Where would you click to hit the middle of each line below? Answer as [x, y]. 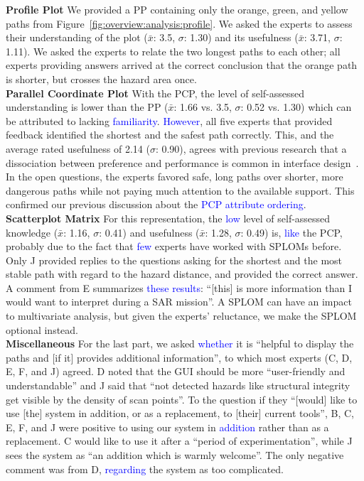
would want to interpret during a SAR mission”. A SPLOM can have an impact [179, 302]
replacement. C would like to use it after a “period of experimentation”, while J [179, 441]
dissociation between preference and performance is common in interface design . [182, 162]
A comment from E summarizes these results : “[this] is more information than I [179, 287]
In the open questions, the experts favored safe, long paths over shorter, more [175, 177]
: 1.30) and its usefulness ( [241, 37]
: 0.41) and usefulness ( [149, 232]
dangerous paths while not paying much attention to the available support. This [180, 190]
